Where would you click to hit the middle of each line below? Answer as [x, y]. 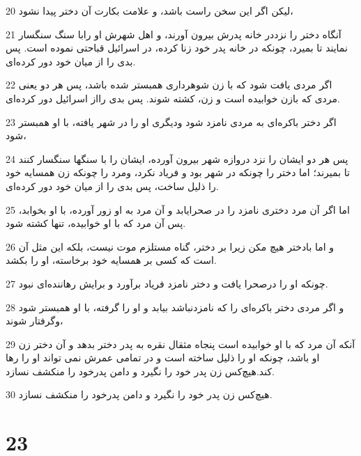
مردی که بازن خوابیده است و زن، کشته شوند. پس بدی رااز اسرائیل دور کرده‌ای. [173, 98]
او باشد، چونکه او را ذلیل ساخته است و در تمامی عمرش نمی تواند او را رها [163, 357]
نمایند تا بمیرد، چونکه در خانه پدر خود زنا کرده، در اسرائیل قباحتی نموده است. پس [177, 48]
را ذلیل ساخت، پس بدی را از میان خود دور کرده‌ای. [112, 186]
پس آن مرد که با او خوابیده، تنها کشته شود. [96, 223]
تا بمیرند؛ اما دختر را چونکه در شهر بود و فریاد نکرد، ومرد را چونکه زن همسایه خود [178, 172]
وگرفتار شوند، [34, 321]
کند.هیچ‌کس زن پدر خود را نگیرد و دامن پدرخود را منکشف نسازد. [140, 371]
